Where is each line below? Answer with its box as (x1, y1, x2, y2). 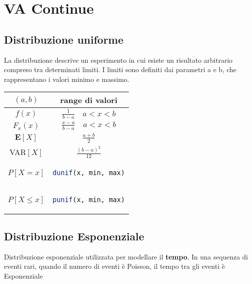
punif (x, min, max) (52, 196, 125, 204)
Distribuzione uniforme (4, 31, 124, 47)
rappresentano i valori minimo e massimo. (4, 74, 129, 84)
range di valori (60, 94, 118, 106)
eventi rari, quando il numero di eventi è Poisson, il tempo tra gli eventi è (4, 261, 225, 271)
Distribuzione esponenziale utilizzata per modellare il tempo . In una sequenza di (4, 251, 248, 261)
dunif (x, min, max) (52, 169, 125, 177)
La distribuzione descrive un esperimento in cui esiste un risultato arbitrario (4, 54, 233, 65)
